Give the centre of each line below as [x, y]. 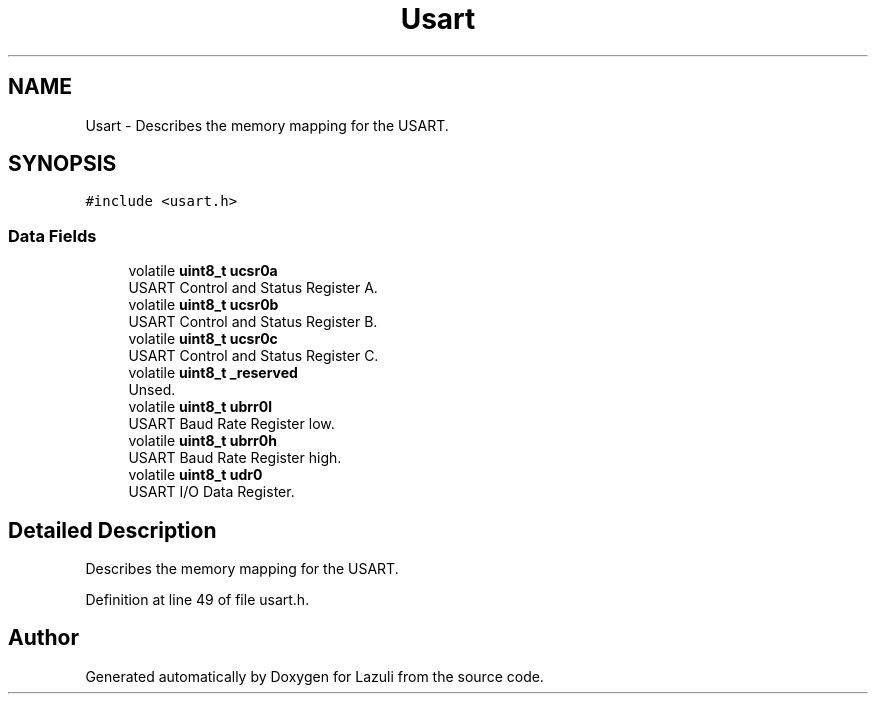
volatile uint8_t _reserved [213, 373]
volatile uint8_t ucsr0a [203, 271]
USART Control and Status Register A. [253, 288]
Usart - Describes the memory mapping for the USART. [267, 125]
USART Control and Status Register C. [253, 356]
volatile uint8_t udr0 [195, 475]
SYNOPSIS [62, 164]
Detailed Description [112, 530]
